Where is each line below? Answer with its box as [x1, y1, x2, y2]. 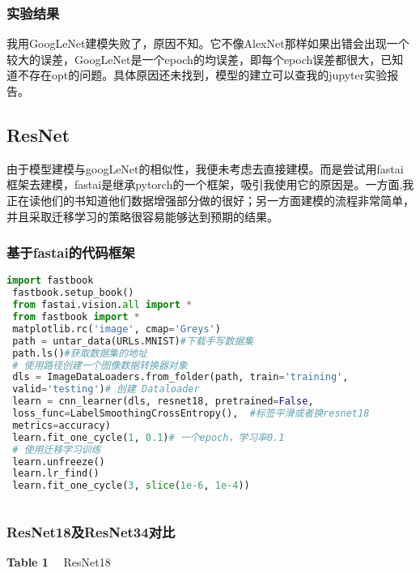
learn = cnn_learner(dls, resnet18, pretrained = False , [12, 396, 314, 408]
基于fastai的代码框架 [6, 242, 135, 263]
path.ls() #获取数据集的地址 [12, 347, 147, 359]
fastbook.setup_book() [12, 287, 134, 299]
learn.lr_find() [12, 468, 100, 480]
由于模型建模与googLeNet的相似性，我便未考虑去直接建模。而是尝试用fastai [6, 160, 404, 177]
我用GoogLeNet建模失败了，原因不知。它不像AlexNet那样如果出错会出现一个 [6, 35, 409, 52]
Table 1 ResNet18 [6, 554, 111, 571]
